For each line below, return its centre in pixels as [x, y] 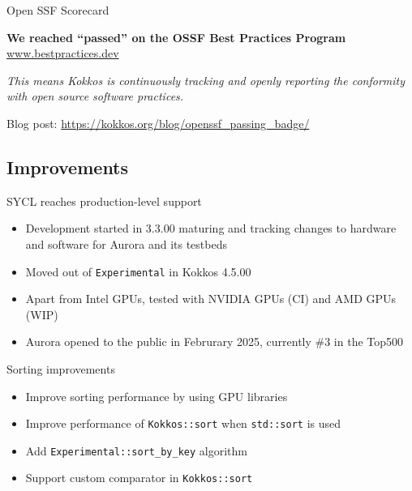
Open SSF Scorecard [58, 10]
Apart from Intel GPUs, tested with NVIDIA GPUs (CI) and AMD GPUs [211, 299]
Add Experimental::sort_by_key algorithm [136, 450]
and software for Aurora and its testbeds [126, 243]
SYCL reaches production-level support [104, 201]
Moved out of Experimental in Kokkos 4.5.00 [138, 271]
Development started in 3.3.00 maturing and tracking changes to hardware [211, 228]
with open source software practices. [95, 96]
